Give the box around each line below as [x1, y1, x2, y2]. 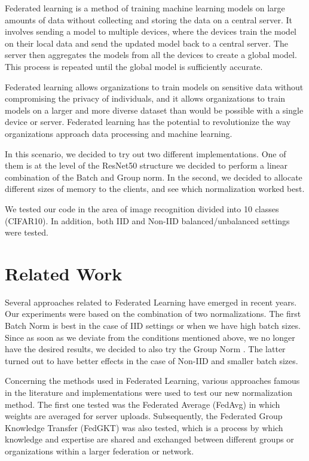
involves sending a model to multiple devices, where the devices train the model [5, 25, 297, 38]
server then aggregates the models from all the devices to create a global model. [5, 48, 297, 61]
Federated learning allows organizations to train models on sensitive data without [5, 80, 304, 93]
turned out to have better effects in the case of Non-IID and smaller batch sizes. [5, 354, 298, 367]
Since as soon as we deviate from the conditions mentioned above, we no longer [5, 331, 295, 343]
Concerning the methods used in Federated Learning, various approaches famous [5, 374, 300, 387]
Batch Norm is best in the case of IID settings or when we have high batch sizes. [5, 319, 301, 331]
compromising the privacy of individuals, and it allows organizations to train [5, 92, 286, 105]
